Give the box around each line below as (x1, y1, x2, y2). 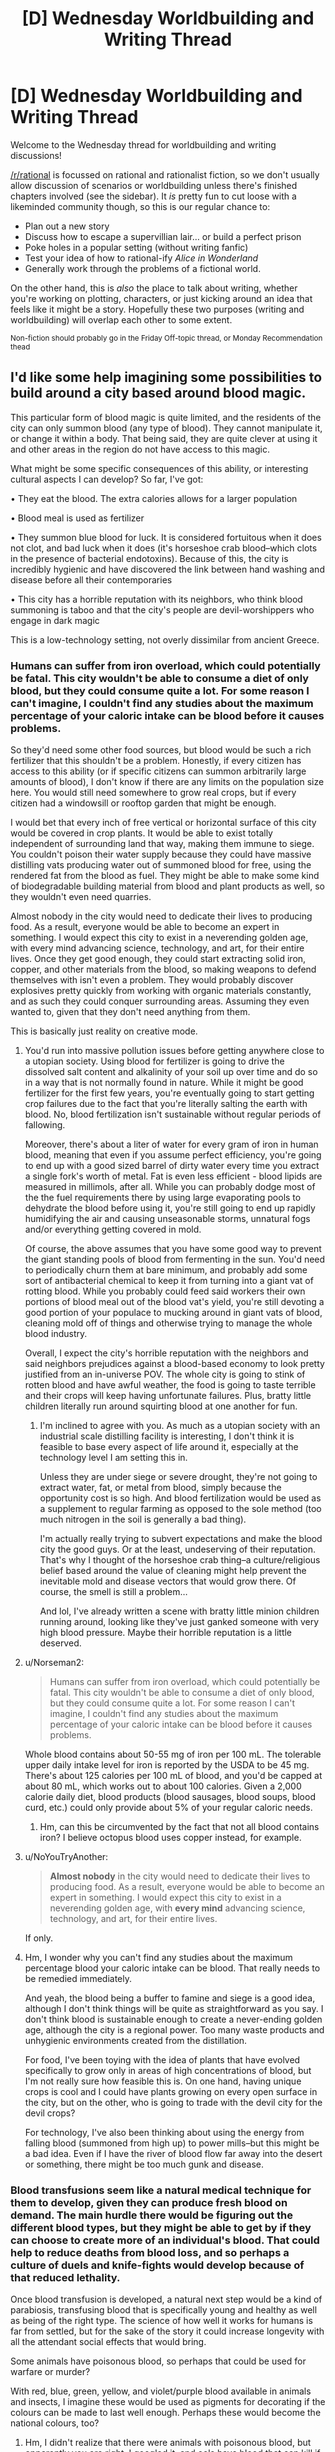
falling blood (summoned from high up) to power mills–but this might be (24, 2137, 320, 2149)
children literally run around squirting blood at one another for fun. (24, 1400, 298, 1412)
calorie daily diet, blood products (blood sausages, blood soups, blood (24, 1791, 316, 1803)
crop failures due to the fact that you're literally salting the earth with (24, 1098, 308, 1110)
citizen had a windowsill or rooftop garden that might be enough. (10, 797, 277, 809)
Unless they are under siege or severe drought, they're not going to (39, 1471, 318, 1483)
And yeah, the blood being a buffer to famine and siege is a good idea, (24, 1992, 316, 2004)
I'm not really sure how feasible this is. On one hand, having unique (24, 2075, 302, 2087)
